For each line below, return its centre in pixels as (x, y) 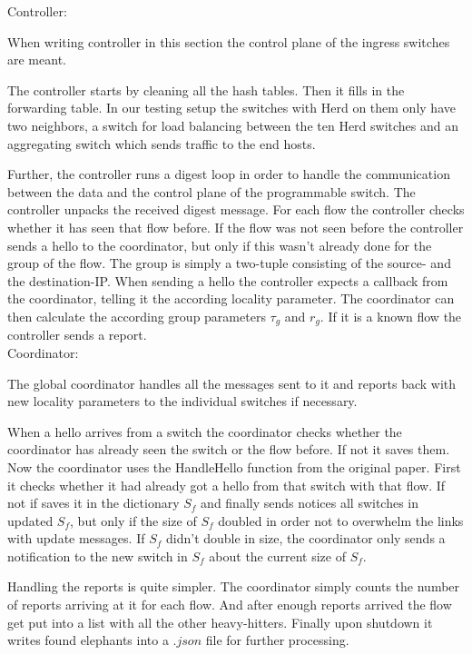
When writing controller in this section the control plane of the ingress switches (229, 41)
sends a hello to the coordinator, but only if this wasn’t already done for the (220, 245)
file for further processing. (277, 640)
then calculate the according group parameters (137, 316)
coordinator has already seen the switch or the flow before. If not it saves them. (229, 449)
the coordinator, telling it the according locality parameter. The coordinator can (231, 298)
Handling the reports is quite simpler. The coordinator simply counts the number (234, 586)
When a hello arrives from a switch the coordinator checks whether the (205, 431)
